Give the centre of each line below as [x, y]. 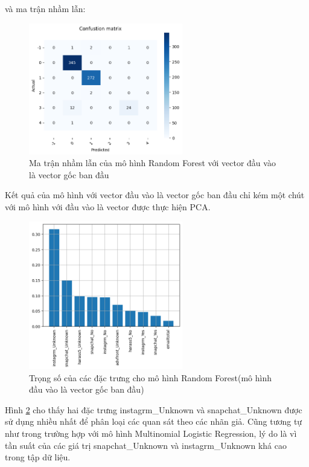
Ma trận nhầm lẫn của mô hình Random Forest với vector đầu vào [152, 163]
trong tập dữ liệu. [38, 457]
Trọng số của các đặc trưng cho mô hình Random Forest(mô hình [150, 377]
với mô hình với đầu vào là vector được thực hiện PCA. [108, 207]
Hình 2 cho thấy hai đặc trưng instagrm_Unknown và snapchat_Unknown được [154, 409]
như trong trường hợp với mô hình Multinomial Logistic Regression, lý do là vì [151, 433]
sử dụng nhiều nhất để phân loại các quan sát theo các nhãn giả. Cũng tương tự [154, 421]
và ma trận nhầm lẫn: [45, 8]
